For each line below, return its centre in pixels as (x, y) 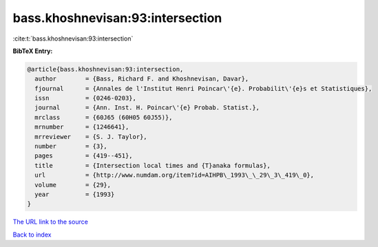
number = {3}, (71, 147)
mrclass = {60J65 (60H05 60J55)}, (104, 117)
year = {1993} (75, 194)
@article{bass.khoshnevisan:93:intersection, (105, 69)
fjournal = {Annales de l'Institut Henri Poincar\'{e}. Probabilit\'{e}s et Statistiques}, (203, 88)
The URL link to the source (51, 222)
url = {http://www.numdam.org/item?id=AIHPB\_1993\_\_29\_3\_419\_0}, (175, 175)
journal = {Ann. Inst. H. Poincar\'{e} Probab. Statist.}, (147, 108)
